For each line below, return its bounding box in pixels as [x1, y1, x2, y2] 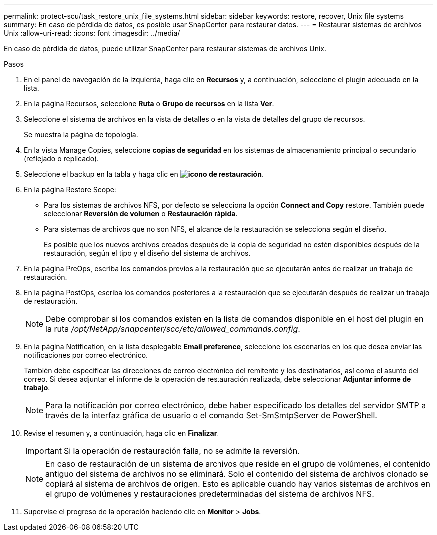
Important [25, 446, 62, 456]
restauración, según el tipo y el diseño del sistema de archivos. [44, 249, 251, 257]
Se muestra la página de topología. [24, 130, 138, 139]
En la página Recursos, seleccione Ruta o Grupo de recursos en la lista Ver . [24, 99, 274, 108]
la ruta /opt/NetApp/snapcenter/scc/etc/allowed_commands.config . [45, 324, 300, 334]
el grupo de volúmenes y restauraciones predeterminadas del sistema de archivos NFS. [45, 489, 374, 499]
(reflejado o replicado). [24, 154, 99, 163]
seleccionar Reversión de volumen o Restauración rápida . [44, 209, 238, 218]
